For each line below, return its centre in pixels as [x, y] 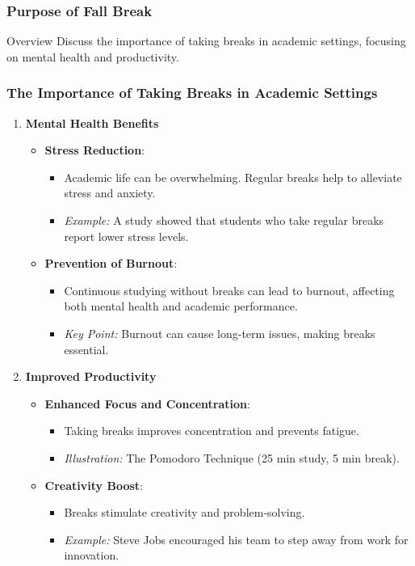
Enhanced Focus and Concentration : [147, 403]
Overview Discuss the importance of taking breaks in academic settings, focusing [206, 41]
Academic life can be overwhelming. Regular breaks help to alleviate [233, 177]
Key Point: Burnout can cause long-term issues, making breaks [220, 333]
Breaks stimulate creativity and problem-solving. [184, 512]
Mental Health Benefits [92, 122]
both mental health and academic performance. [181, 306]
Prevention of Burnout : [111, 263]
